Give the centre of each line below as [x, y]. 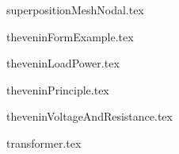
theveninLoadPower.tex [63, 63]
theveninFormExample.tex [70, 36]
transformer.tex [44, 142]
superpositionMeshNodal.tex [75, 10]
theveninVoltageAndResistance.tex [89, 116]
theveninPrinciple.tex [58, 89]
